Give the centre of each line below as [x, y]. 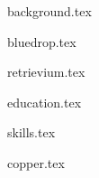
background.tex [49, 11]
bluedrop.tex [42, 41]
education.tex [45, 102]
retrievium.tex [46, 72]
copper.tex [36, 162]
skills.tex [31, 132]
